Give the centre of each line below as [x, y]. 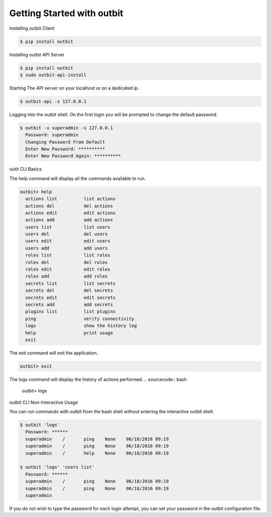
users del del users [66, 234]
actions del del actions [69, 206]
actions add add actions [69, 220]
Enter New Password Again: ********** [73, 156]
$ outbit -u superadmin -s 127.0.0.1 [66, 128]
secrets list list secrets [71, 283]
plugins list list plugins [71, 312]
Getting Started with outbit [66, 13]
